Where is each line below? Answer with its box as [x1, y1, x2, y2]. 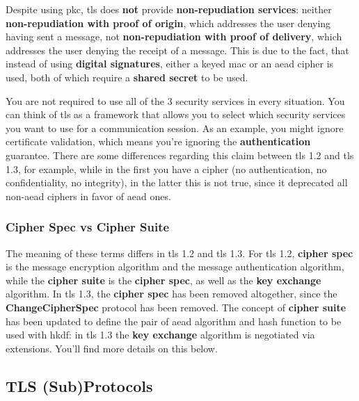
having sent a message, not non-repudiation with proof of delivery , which [6, 29, 342, 44]
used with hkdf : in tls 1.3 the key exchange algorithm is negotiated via [6, 327, 315, 342]
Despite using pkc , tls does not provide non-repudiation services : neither [6, 2, 332, 16]
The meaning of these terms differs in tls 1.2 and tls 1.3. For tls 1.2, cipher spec [6, 245, 353, 260]
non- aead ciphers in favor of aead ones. [6, 188, 171, 203]
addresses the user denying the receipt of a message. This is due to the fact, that [6, 42, 349, 57]
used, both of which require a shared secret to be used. [6, 69, 248, 84]
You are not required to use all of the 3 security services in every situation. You [6, 93, 345, 108]
